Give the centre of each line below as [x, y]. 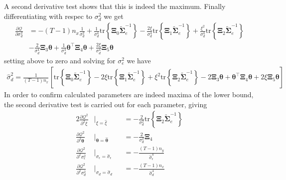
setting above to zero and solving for [60, 60]
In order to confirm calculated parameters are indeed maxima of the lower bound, [129, 94]
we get [114, 16]
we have [139, 60]
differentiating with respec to [48, 16]
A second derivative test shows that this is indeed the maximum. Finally [115, 6]
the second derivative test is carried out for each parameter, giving [106, 104]
